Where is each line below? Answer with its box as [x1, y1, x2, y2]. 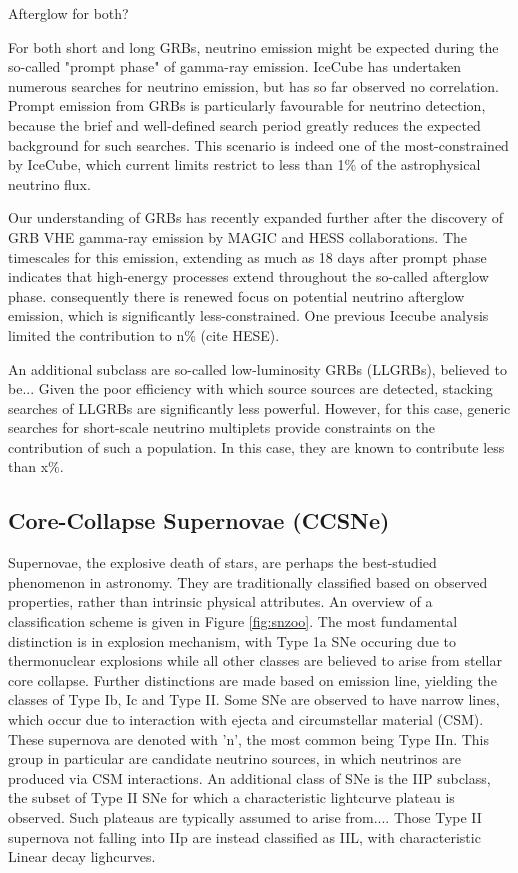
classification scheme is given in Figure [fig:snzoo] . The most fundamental [8, 611, 458, 632]
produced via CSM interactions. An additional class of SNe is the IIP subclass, [8, 767, 491, 788]
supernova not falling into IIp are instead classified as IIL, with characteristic [8, 826, 481, 847]
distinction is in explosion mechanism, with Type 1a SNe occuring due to [8, 630, 456, 651]
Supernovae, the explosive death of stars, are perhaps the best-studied [8, 552, 437, 573]
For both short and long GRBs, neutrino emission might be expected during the [8, 36, 499, 57]
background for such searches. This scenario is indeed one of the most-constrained [8, 134, 509, 155]
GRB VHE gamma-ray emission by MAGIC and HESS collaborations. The [8, 226, 468, 247]
